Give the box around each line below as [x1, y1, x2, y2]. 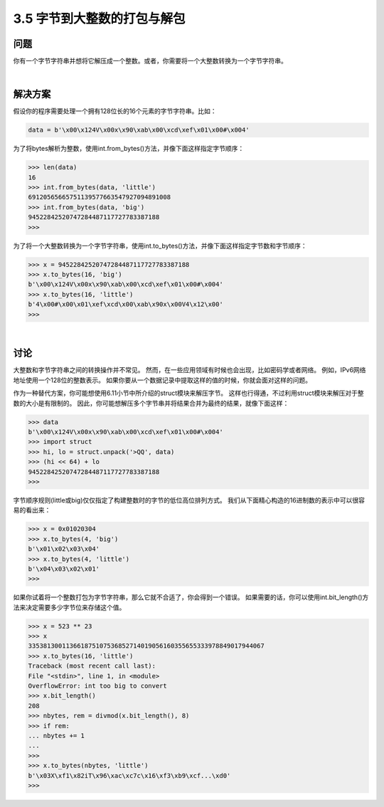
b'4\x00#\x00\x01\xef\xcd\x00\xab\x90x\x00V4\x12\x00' [28, 300, 223, 309]
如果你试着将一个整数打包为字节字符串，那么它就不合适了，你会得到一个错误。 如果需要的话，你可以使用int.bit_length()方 [13, 593, 369, 601]
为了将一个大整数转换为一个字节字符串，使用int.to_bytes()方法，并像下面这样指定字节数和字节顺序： [13, 241, 307, 250]
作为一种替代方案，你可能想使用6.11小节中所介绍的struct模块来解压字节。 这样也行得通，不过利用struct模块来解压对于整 [13, 389, 364, 398]
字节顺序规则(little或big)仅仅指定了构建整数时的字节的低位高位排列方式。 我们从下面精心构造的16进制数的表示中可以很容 [13, 495, 366, 505]
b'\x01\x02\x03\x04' [28, 545, 100, 553]
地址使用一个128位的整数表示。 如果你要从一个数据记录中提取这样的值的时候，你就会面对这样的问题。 [13, 376, 312, 384]
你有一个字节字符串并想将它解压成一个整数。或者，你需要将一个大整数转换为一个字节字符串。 [13, 57, 287, 65]
